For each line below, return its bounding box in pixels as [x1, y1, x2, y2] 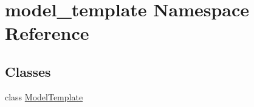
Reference [5, 21, 89, 45]
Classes [5, 62, 51, 80]
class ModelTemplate [5, 90, 83, 103]
